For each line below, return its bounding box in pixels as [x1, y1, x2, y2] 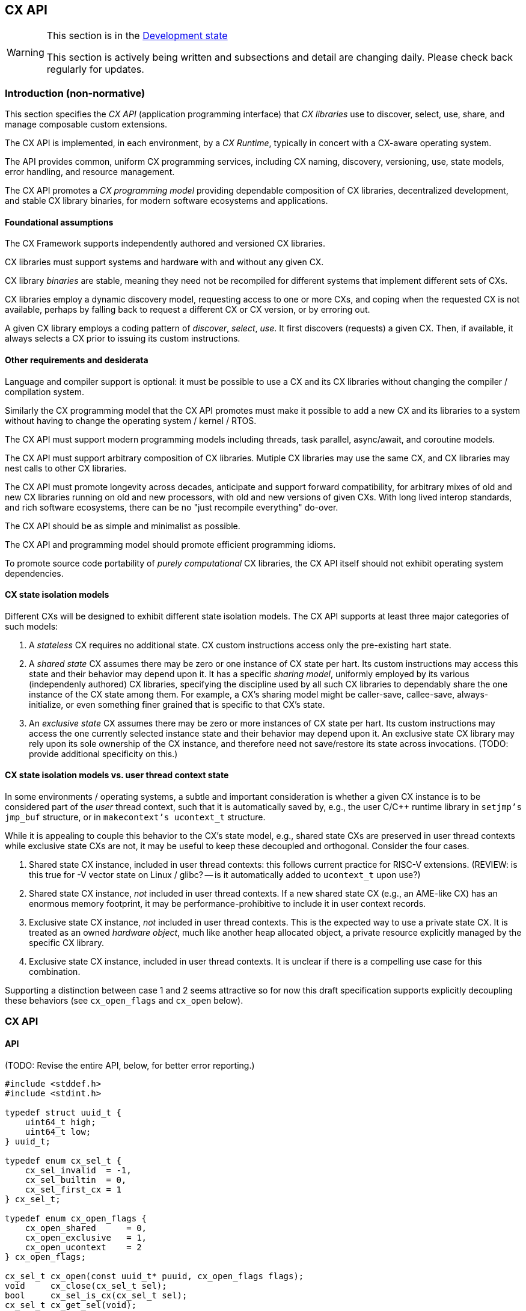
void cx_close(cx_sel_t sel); [5, 1280, 167, 1291]
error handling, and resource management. [5, 167, 175, 177]
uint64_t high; [25, 1117, 96, 1127]
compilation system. [5, 386, 84, 397]
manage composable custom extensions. [5, 119, 168, 130]
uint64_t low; [25, 1126, 91, 1137]
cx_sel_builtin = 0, [25, 1174, 127, 1185]
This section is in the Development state [46, 29, 228, 42]
